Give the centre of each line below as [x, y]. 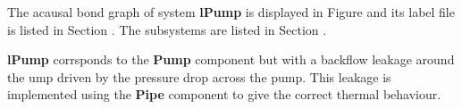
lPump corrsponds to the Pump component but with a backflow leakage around [231, 59]
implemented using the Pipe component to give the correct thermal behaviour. [224, 94]
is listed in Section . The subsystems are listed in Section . [167, 29]
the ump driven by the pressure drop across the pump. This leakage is [199, 76]
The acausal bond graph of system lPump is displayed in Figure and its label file [231, 12]
